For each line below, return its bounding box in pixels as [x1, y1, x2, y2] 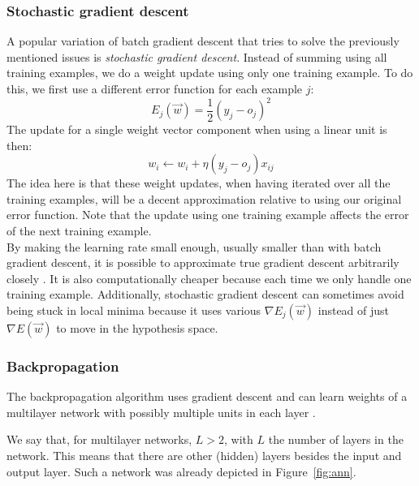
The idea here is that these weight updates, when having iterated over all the [6, 174, 391, 191]
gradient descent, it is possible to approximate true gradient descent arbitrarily [6, 254, 400, 271]
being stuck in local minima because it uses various [6, 302, 261, 319]
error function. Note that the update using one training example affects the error [6, 206, 409, 223]
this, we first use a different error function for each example [6, 80, 303, 97]
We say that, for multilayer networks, [6, 431, 192, 448]
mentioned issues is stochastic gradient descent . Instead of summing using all [6, 48, 387, 65]
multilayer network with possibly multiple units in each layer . [6, 403, 316, 420]
